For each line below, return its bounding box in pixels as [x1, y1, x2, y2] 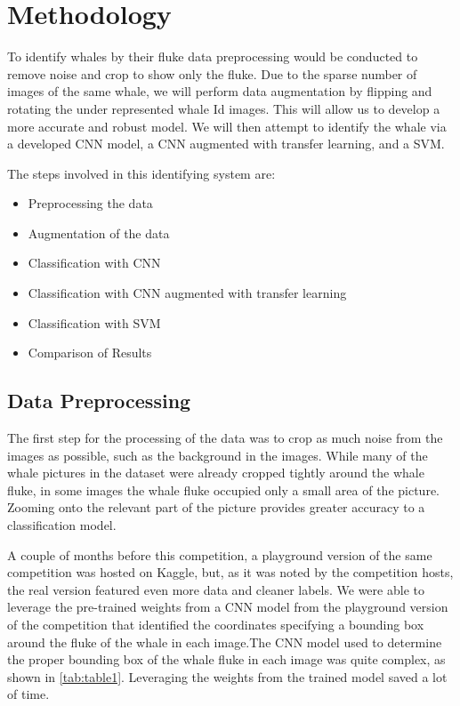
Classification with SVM [28, 313, 161, 332]
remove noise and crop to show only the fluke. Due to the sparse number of [7, 64, 417, 83]
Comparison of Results [28, 343, 152, 362]
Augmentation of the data [28, 223, 170, 242]
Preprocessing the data [28, 194, 153, 213]
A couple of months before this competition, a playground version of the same [7, 545, 432, 564]
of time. [7, 685, 50, 703]
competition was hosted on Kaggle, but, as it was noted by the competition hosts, [7, 563, 454, 582]
